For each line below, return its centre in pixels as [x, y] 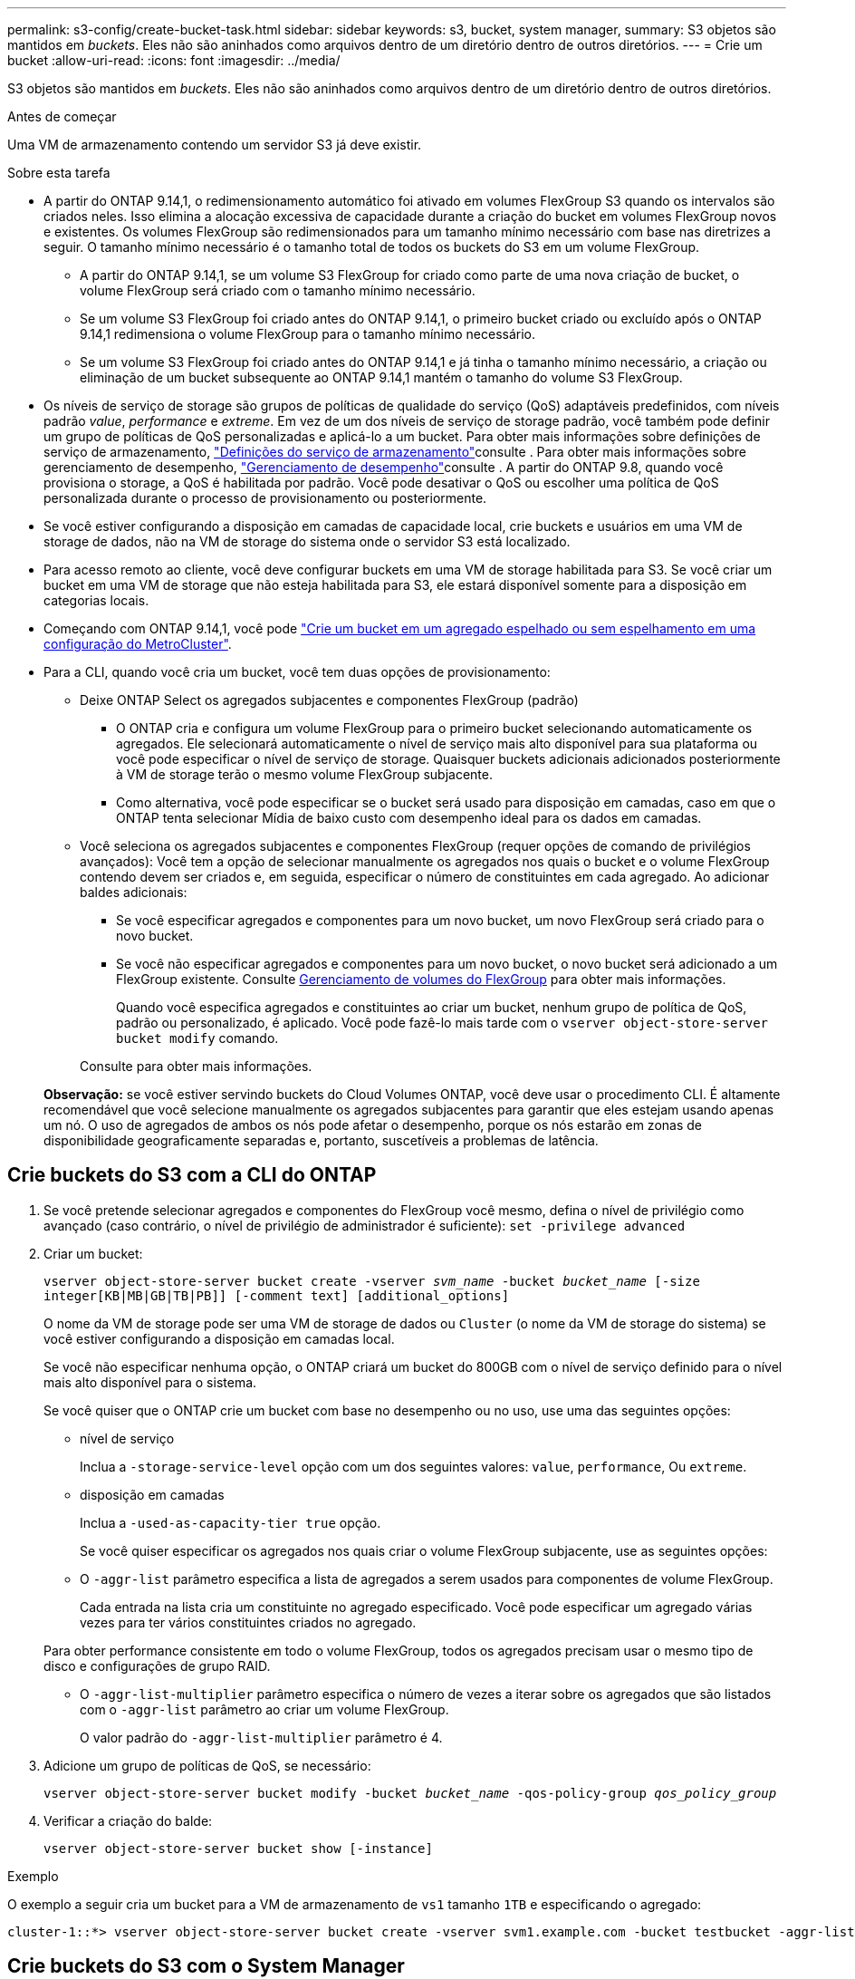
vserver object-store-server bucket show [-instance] [238, 1848]
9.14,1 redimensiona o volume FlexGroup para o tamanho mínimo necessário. [308, 334]
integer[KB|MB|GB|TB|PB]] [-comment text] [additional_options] [277, 1295]
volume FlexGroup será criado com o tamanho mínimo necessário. [278, 290]
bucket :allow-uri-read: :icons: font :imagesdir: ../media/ [174, 60]
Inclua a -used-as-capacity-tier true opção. [231, 1522]
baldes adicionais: [134, 892]
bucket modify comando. [197, 1038]
